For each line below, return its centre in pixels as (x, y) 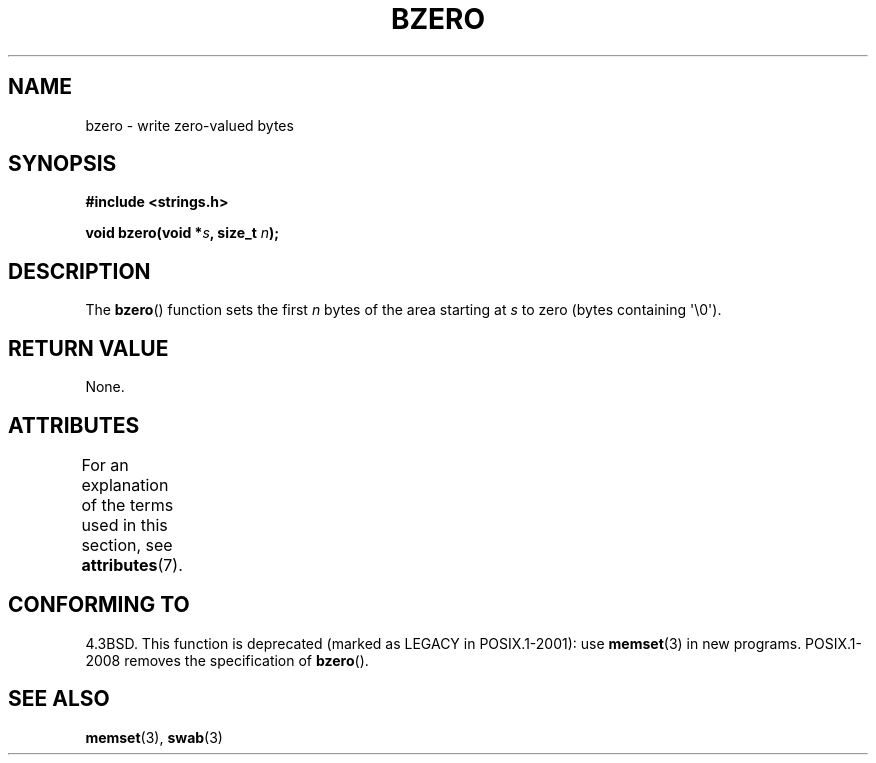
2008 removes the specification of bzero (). (227, 660)
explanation (125, 484)
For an (105, 464)
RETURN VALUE (88, 348)
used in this (124, 524)
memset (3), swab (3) (154, 737)
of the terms (127, 504)
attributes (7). (132, 564)
